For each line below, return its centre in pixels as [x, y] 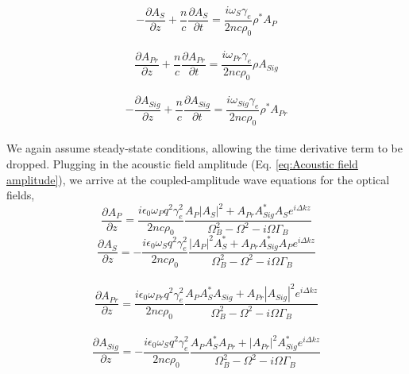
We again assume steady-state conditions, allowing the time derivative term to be [204, 148]
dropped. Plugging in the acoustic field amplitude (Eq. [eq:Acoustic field [182, 163]
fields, [21, 195]
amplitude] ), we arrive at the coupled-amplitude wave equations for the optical [198, 179]
